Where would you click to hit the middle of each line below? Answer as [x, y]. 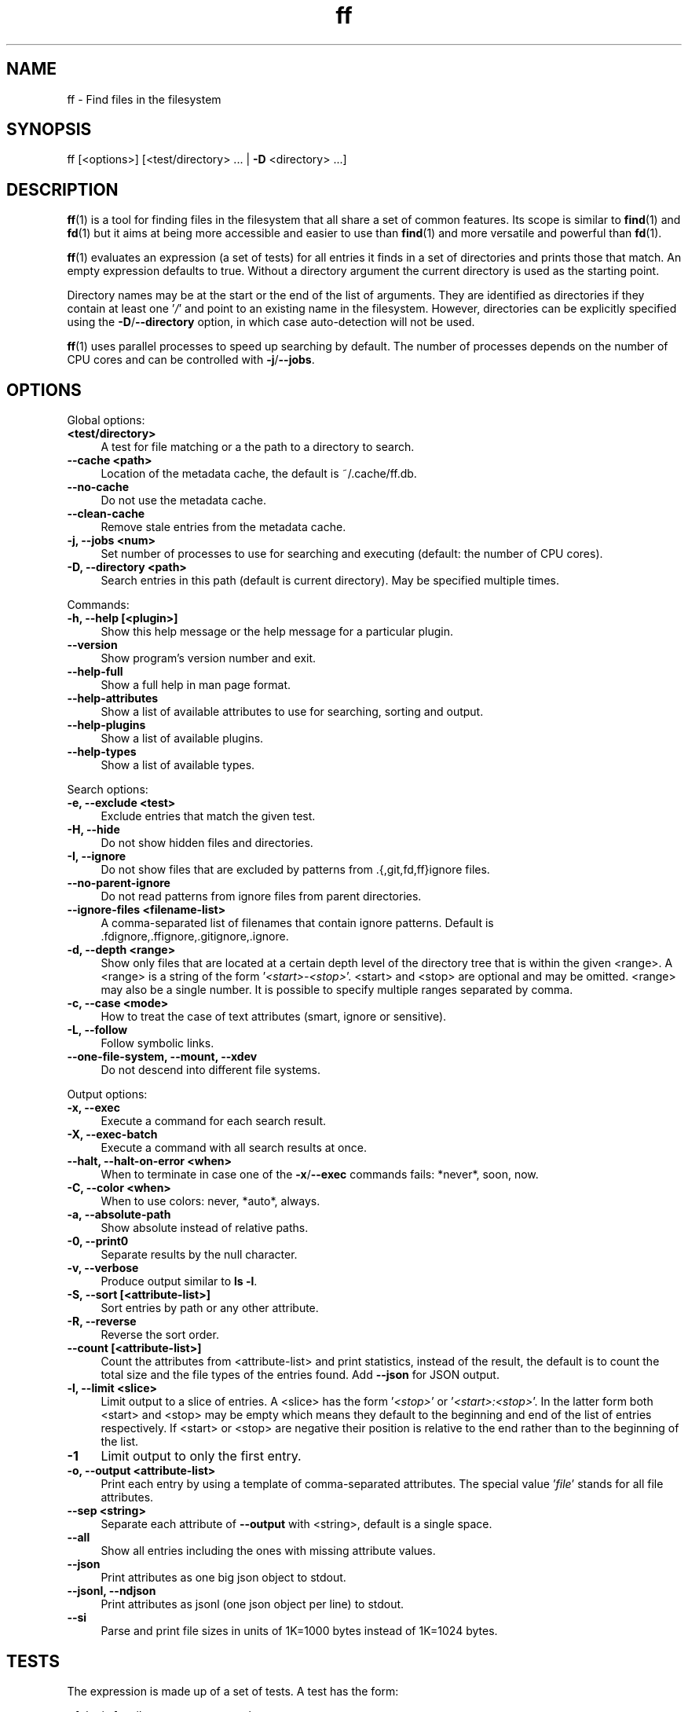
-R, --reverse [102, 1322]
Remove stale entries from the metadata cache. [223, 527]
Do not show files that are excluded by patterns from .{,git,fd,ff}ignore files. [295, 870]
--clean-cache [106, 514]
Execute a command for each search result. [214, 1121]
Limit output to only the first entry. [201, 1456]
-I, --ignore [97, 856]
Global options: [106, 420]
